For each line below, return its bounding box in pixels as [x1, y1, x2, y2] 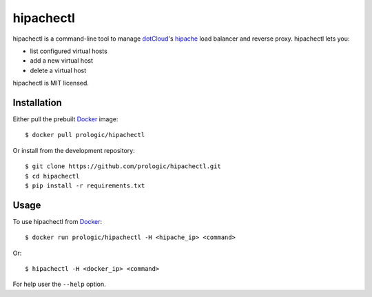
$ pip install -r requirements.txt [25, 181, 145, 190]
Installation [12, 96, 62, 108]
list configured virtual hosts [30, 47, 108, 55]
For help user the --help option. [12, 280, 106, 289]
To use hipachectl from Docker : [12, 217, 103, 225]
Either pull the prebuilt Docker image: [12, 115, 118, 123]
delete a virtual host [30, 66, 87, 74]
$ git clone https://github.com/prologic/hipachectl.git [25, 163, 222, 170]
